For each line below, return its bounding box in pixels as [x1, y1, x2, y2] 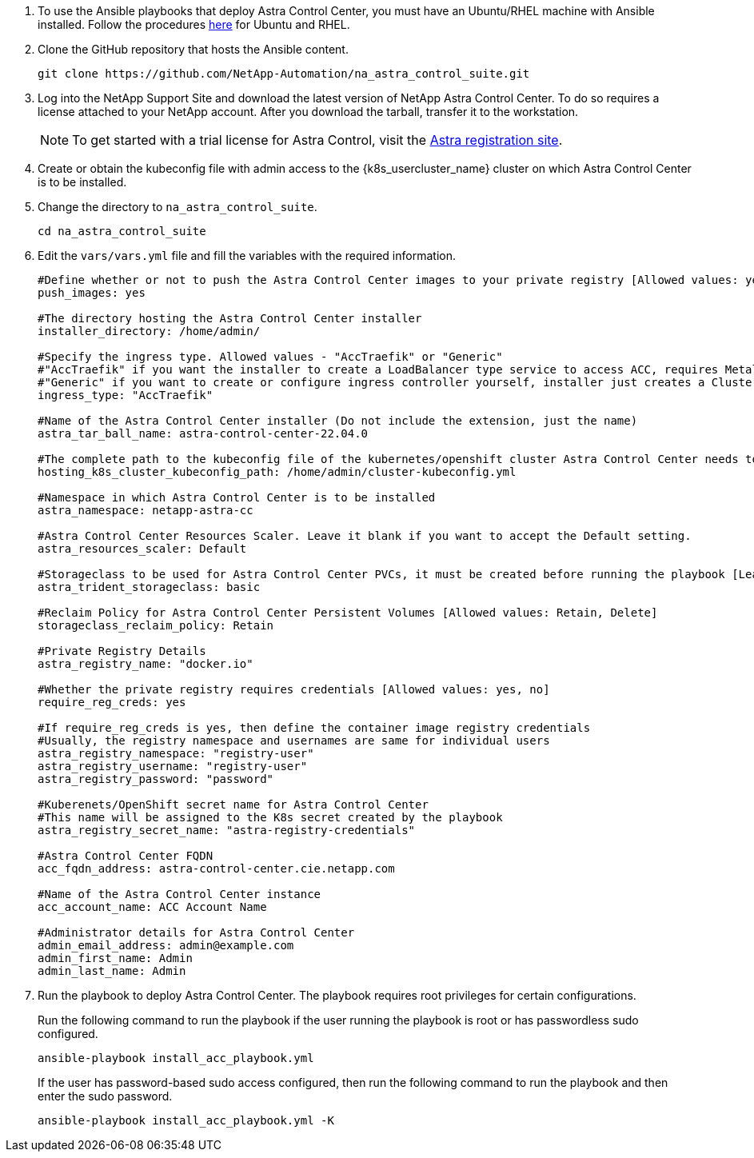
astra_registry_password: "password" [38, 773, 274, 785]
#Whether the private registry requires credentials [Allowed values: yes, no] [38, 683, 550, 696]
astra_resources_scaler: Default [38, 542, 247, 555]
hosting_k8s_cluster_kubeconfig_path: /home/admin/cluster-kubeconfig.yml [38, 465, 517, 478]
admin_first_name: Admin [38, 952, 193, 964]
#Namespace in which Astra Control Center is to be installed [38, 491, 436, 504]
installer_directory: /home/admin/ [38, 325, 261, 337]
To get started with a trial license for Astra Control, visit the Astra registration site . [72, 132, 563, 148]
